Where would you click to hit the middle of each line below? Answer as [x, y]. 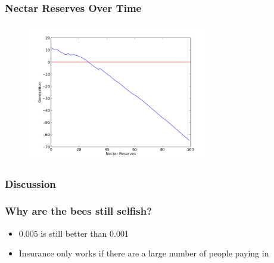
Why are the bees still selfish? [79, 211]
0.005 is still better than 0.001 [74, 233]
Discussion [30, 183]
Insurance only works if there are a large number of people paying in [144, 253]
